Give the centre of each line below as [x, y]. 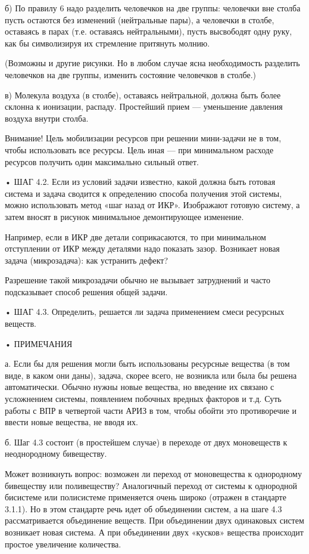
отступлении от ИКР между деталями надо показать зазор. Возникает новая [142, 248]
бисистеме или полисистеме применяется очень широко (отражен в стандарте [146, 497]
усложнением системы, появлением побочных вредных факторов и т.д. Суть [143, 399]
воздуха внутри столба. [47, 118]
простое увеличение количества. [63, 544]
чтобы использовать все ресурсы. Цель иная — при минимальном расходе [139, 149]
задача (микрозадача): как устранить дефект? [87, 260]
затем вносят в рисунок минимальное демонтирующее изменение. [124, 216]
